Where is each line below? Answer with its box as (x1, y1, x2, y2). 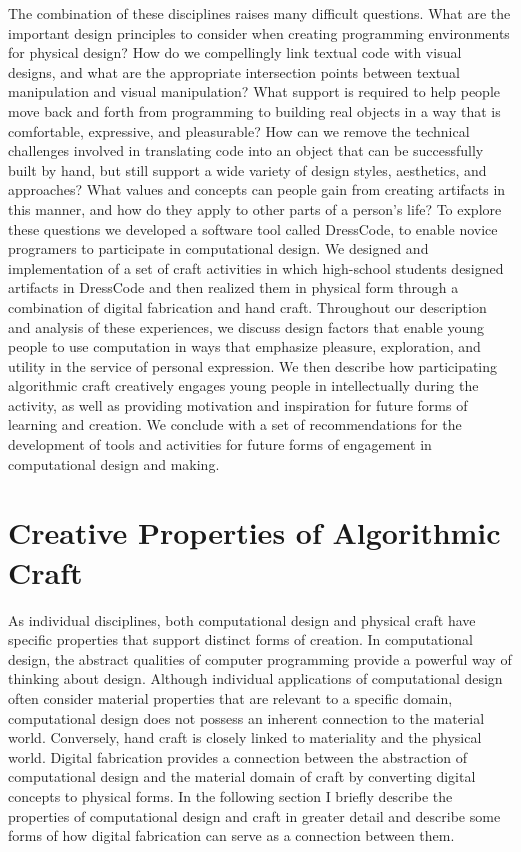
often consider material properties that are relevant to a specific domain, (8, 687, 453, 708)
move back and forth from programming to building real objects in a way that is (8, 100, 501, 121)
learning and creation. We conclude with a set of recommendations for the (8, 414, 462, 435)
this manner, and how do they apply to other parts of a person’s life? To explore (8, 198, 502, 219)
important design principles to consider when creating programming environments (8, 22, 510, 43)
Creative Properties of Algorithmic (8, 512, 501, 553)
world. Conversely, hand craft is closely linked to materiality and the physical (8, 727, 482, 748)
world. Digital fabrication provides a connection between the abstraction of (8, 746, 468, 767)
